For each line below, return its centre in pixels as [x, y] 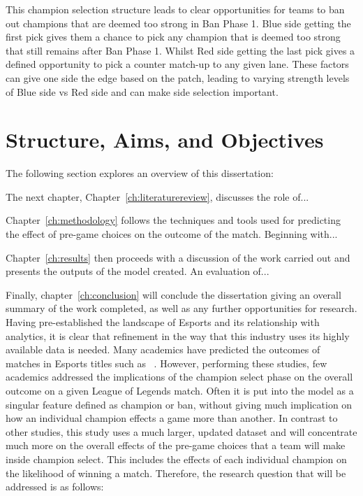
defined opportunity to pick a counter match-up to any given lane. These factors [177, 64]
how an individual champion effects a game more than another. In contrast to [172, 418]
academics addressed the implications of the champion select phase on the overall [179, 377]
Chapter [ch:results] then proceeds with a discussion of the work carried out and [178, 257]
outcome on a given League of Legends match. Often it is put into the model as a [180, 390]
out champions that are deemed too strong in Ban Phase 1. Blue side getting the [178, 23]
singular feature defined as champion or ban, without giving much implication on [179, 404]
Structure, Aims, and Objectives [165, 140]
